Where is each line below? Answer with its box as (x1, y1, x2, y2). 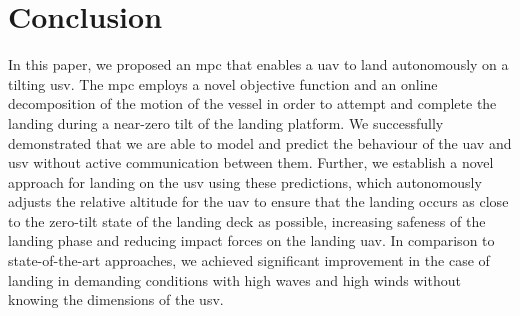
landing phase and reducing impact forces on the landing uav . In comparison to (8, 230, 495, 251)
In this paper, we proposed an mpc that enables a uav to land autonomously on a (8, 54, 509, 75)
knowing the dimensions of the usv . (8, 289, 224, 310)
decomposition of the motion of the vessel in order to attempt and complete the (8, 93, 497, 114)
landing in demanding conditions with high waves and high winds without (8, 269, 461, 290)
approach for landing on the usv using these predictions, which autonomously (8, 171, 482, 192)
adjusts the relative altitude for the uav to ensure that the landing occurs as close (8, 191, 509, 212)
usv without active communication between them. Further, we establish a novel (8, 152, 494, 173)
